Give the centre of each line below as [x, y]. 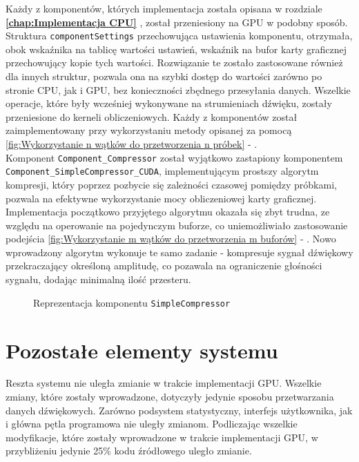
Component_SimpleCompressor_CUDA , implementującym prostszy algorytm [162, 171]
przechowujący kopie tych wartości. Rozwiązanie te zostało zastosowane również [174, 62]
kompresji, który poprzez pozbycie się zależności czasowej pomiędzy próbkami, [171, 184]
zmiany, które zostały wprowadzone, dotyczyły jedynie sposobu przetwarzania [170, 397]
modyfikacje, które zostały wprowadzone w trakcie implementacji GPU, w [162, 437]
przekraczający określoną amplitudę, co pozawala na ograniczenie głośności [164, 266]
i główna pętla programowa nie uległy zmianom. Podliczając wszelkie [152, 424]
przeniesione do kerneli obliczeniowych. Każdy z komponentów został [152, 116]
